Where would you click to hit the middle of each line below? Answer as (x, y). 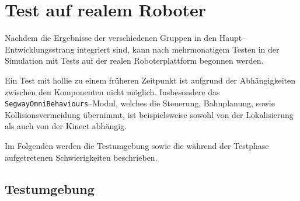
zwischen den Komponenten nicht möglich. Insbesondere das (112, 91)
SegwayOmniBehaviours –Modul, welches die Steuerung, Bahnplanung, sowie (140, 103)
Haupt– (233, 38)
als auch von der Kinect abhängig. (66, 126)
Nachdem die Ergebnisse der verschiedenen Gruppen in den (111, 38)
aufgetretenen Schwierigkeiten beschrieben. (81, 157)
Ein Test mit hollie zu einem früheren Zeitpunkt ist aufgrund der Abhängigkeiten (150, 80)
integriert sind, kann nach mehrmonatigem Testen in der (178, 49)
